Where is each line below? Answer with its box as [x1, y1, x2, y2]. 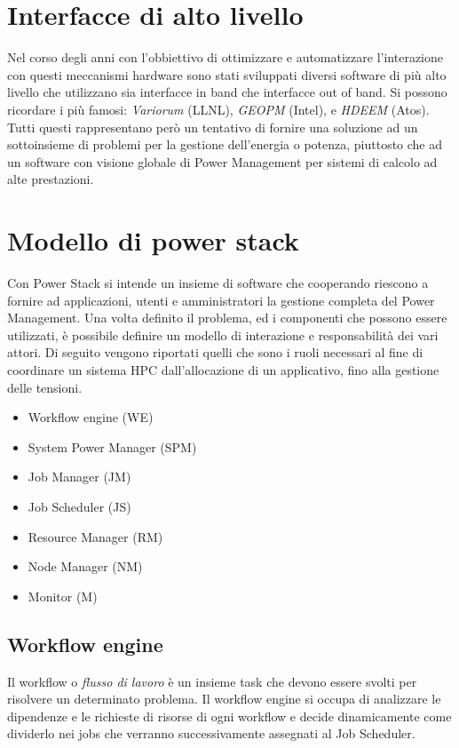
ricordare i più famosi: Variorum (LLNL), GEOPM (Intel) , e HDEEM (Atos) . [7, 99, 430, 118]
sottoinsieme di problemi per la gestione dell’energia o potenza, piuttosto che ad [7, 135, 443, 154]
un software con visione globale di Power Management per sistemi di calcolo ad [7, 152, 438, 171]
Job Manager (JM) [28, 467, 131, 486]
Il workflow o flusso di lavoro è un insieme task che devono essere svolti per [7, 672, 417, 690]
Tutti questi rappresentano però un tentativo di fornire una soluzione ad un [7, 117, 418, 136]
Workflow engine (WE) [28, 408, 154, 426]
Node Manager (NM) [28, 557, 143, 576]
